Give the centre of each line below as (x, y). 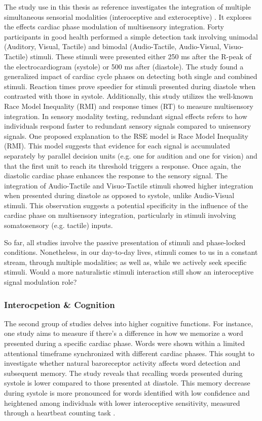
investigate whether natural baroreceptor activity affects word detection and (122, 363)
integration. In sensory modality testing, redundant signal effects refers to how (126, 116)
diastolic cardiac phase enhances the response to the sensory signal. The (116, 176)
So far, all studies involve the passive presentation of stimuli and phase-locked (125, 242)
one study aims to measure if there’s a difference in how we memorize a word (124, 333)
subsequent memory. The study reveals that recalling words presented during (123, 373)
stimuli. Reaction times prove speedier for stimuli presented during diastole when (130, 86)
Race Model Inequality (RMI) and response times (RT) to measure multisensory (129, 106)
